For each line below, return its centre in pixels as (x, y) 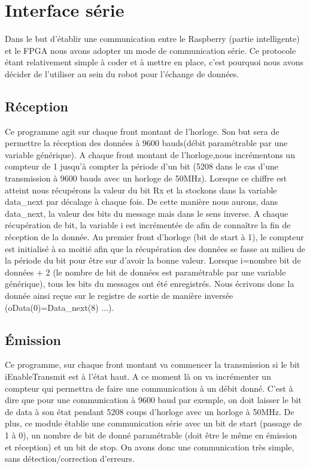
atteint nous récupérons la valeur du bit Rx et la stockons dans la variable (141, 190)
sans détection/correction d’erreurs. (70, 459)
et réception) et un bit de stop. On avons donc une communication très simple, (150, 447)
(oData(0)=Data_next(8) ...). (60, 307)
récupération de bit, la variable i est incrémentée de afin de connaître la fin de (148, 225)
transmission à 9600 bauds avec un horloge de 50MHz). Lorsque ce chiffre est (146, 178)
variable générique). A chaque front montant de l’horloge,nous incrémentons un (150, 154)
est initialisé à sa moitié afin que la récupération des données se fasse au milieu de (155, 248)
